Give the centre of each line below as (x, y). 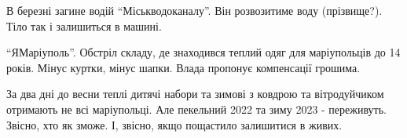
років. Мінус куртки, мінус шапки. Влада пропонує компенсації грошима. (183, 67)
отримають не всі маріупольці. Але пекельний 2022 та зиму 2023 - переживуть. (196, 109)
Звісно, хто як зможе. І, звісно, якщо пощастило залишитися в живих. (174, 124)
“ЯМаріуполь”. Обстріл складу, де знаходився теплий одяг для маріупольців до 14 (203, 52)
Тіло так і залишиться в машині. (84, 25)
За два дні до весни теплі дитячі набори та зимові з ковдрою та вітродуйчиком (195, 94)
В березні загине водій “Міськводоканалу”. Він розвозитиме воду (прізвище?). (194, 10)
